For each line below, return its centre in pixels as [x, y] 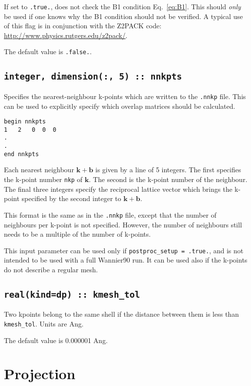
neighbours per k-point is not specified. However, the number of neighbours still [123, 224]
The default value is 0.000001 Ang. [56, 340]
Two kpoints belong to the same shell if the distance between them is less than [121, 314]
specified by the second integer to [71, 198]
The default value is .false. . [48, 51]
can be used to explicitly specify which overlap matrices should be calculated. [120, 106]
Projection [40, 374]
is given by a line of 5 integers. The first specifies [168, 170]
